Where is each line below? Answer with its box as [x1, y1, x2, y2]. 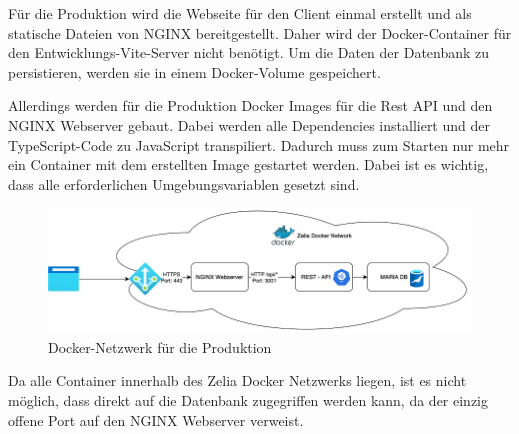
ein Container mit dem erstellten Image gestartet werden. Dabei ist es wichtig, [8, 154, 489, 175]
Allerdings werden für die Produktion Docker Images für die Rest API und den [8, 95, 493, 116]
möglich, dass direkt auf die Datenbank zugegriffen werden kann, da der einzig [8, 390, 489, 411]
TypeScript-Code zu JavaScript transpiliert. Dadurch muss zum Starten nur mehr [8, 134, 510, 155]
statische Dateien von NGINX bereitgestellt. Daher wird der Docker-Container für [8, 22, 512, 43]
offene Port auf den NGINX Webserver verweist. [8, 409, 304, 430]
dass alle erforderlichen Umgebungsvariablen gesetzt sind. [8, 173, 360, 194]
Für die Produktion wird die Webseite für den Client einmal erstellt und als [8, 3, 472, 23]
